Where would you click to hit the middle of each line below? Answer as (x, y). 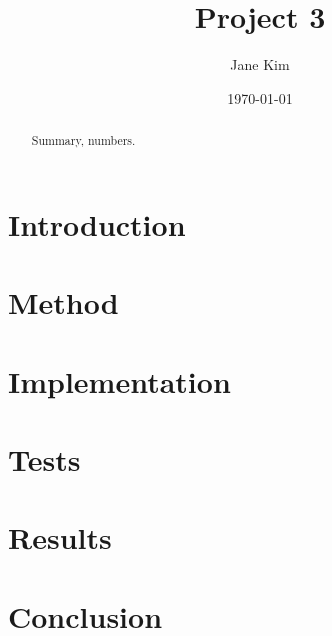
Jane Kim (260, 64)
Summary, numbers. (83, 140)
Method (63, 302)
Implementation (119, 380)
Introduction (97, 223)
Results (60, 537)
